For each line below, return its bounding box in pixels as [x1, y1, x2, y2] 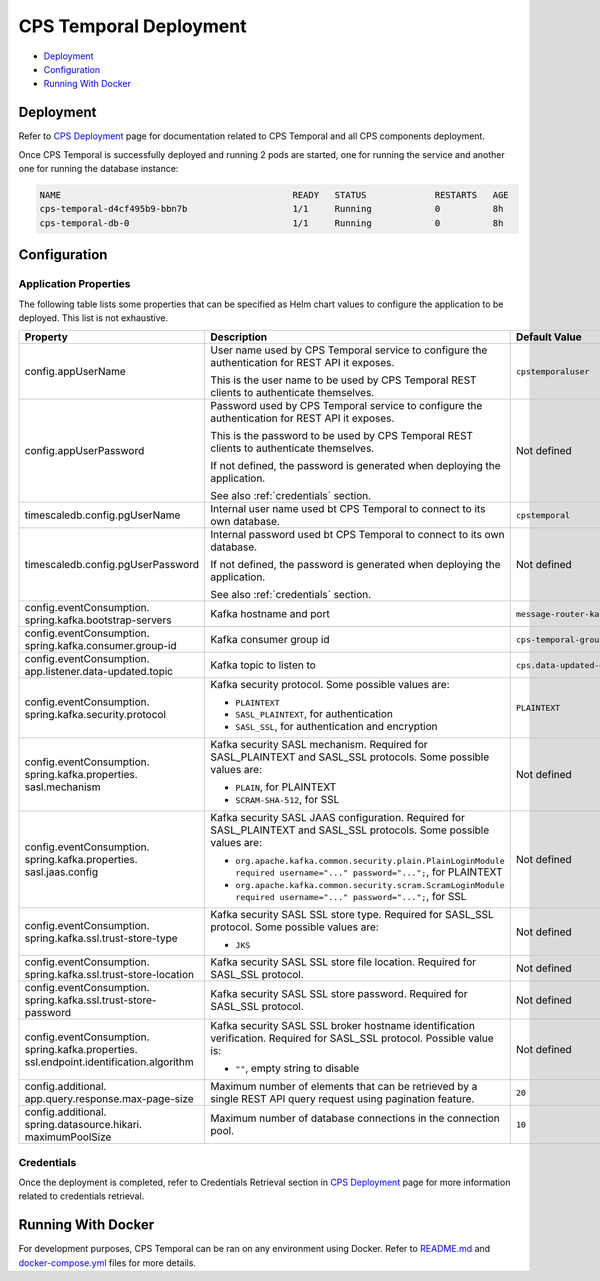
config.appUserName [24, 365, 127, 379]
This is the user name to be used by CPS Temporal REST [210, 373, 477, 387]
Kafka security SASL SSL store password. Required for [210, 987, 468, 1001]
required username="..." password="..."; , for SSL [235, 890, 467, 904]
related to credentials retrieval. [18, 1190, 145, 1202]
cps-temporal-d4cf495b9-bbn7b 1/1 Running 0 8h [39, 203, 504, 215]
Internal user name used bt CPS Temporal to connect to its [210, 502, 486, 516]
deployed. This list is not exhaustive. [18, 311, 169, 324]
